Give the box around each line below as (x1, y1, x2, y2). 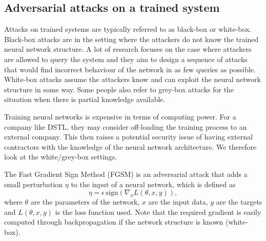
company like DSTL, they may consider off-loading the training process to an (4, 121, 247, 132)
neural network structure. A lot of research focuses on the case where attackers (4, 44, 252, 54)
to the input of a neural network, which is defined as (71, 178, 236, 189)
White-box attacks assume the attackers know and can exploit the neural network (4, 74, 261, 85)
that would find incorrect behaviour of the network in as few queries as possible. (4, 64, 256, 74)
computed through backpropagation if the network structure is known (4, 216, 223, 227)
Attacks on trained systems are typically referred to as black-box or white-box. (4, 24, 252, 34)
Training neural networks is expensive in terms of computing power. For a (4, 111, 236, 122)
